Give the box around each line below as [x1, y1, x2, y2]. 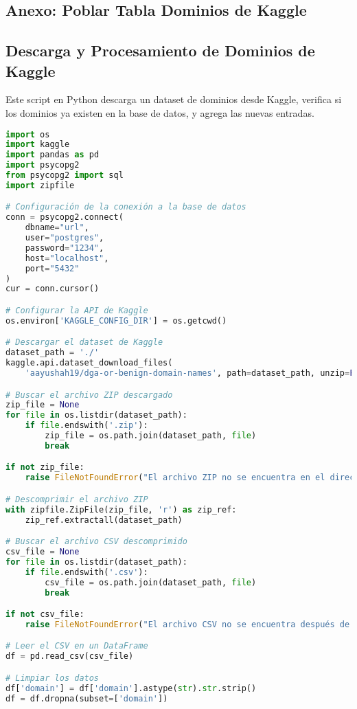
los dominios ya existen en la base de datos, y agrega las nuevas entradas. [5, 105, 314, 120]
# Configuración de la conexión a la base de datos [5, 202, 246, 212]
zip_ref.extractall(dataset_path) [25, 515, 183, 525]
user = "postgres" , [25, 233, 104, 243]
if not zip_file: [5, 462, 84, 473]
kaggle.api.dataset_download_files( [5, 358, 173, 368]
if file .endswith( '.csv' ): [25, 567, 148, 577]
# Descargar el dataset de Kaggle [5, 337, 163, 348]
